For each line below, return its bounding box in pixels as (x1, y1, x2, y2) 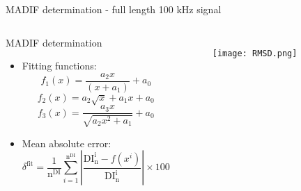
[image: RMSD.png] (212, 48, 298, 58)
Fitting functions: (22, 58, 97, 73)
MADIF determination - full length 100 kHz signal (6, 2, 222, 16)
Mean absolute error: (22, 135, 111, 150)
